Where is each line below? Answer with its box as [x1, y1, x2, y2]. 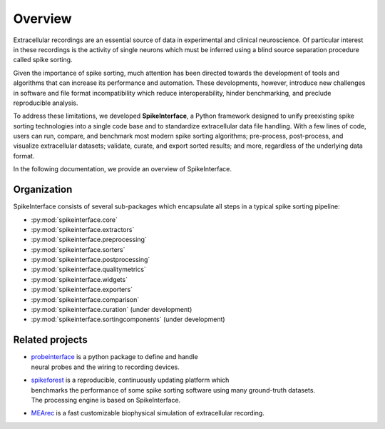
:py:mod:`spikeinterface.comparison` [31, 295, 140, 303]
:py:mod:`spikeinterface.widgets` [31, 275, 128, 283]
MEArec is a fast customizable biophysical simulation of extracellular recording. [31, 409, 265, 418]
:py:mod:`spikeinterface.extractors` [31, 225, 135, 233]
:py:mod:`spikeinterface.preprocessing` [31, 236, 148, 244]
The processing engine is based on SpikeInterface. [31, 395, 181, 404]
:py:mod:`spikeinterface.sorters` [31, 245, 125, 253]
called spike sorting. [13, 56, 73, 64]
